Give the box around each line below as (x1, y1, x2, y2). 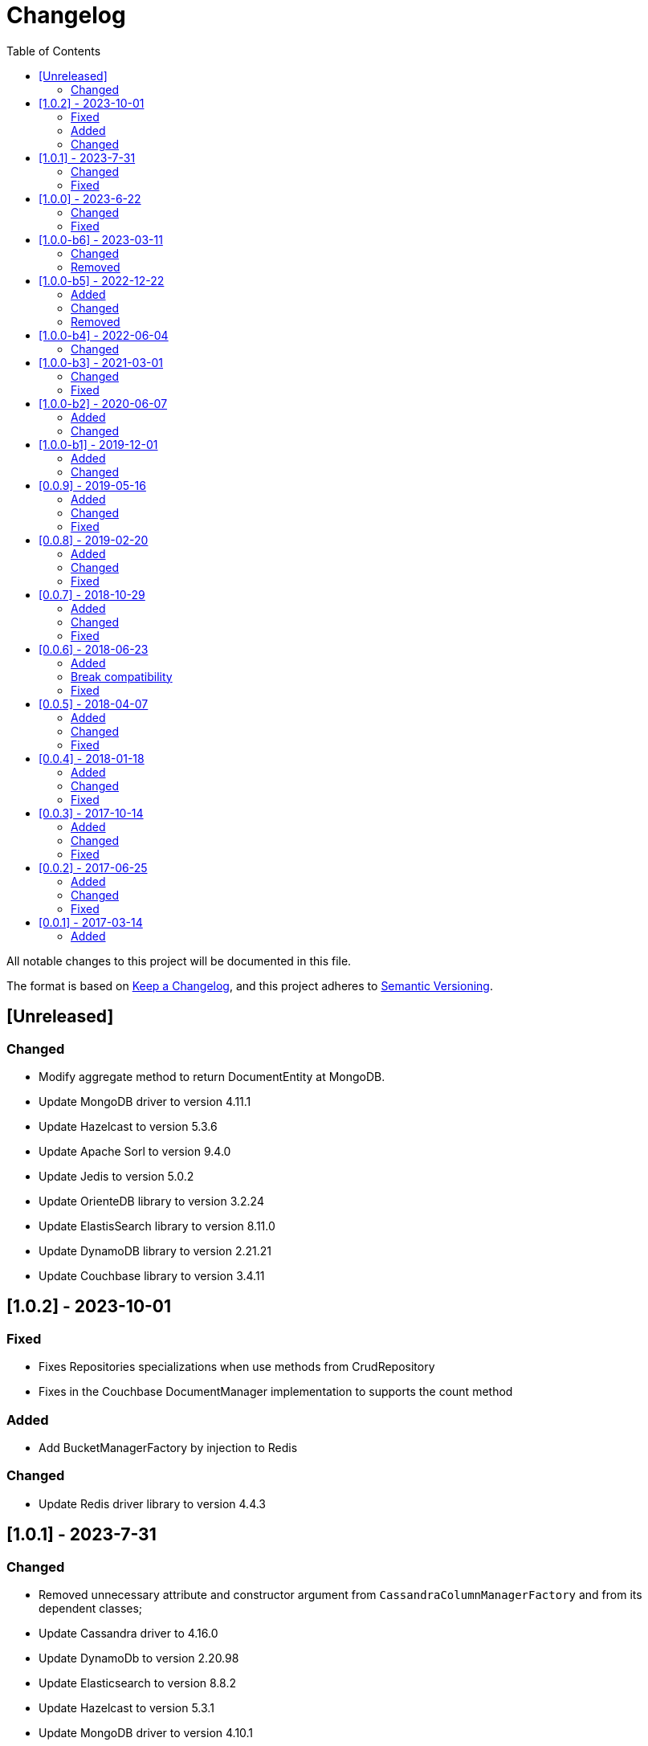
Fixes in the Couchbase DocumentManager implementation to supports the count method (39, 1385, 513, 1399)
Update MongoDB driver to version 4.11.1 (39, 1094, 251, 1108)
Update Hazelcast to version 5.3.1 (39, 1700, 214, 1715)
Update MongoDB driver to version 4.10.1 (39, 1725, 254, 1740)
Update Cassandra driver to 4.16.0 (39, 1626, 218, 1640)
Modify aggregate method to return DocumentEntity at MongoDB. (39, 1069, 385, 1083)
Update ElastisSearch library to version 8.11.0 (39, 1218, 275, 1233)
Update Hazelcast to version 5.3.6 (39, 1119, 218, 1133)
